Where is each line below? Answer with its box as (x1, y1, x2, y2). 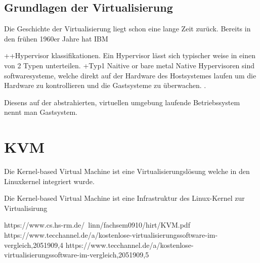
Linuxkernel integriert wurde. (4, 176, 95, 186)
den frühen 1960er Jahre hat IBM (4, 33, 108, 43)
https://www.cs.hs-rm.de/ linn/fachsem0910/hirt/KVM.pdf (4, 220, 190, 230)
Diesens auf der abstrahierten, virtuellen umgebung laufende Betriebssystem (4, 97, 240, 107)
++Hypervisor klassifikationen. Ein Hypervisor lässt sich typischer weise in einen (4, 50, 255, 61)
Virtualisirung (4, 202, 48, 213)
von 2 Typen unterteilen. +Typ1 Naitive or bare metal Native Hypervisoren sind (4, 60, 255, 70)
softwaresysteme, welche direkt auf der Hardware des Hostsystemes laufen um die (4, 70, 256, 80)
